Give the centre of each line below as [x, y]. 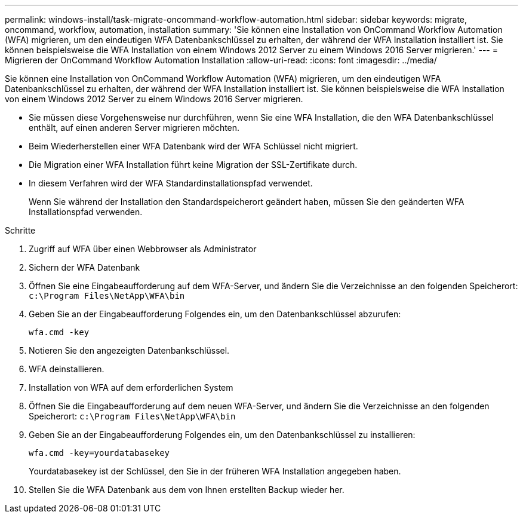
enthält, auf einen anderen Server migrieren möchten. [134, 128]
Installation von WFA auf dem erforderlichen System [131, 387]
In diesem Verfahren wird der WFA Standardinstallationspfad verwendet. [171, 183]
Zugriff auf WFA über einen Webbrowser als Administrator [143, 249]
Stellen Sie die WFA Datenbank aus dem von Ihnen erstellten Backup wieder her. [187, 490]
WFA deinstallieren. [67, 369]
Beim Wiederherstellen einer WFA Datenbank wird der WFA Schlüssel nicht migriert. [193, 146]
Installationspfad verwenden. [86, 212]
